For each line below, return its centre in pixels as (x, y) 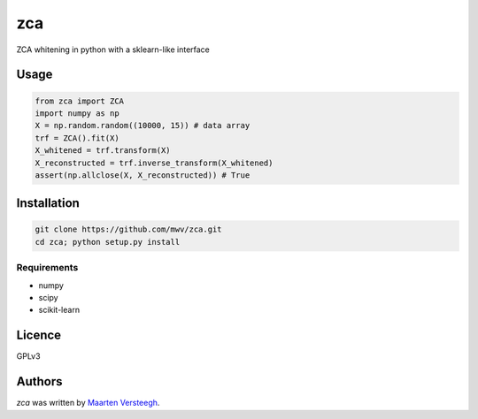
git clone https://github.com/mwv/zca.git (128, 229)
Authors (39, 381)
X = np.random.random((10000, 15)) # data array (143, 126)
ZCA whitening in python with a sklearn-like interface (113, 50)
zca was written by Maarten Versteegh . (88, 403)
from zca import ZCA (79, 101)
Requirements (47, 268)
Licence (39, 335)
